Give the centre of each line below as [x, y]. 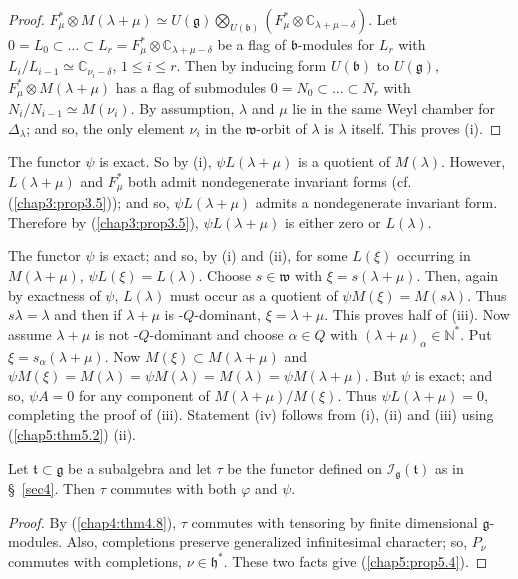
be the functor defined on [305, 467]
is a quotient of [344, 161]
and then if [88, 314]
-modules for [336, 44]
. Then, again [457, 275]
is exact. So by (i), [155, 161]
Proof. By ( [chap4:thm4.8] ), [92, 521]
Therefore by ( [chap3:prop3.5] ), [103, 221]
